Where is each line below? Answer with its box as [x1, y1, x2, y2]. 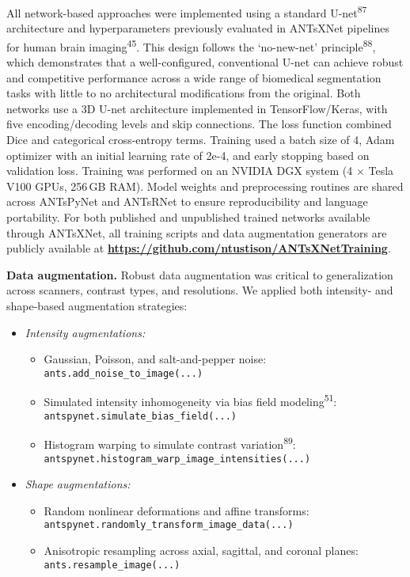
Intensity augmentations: [25, 324, 146, 340]
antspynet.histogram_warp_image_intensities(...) [44, 453, 311, 465]
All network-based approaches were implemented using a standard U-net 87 [6, 2, 367, 21]
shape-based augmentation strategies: [6, 298, 188, 313]
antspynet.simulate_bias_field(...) [44, 410, 237, 422]
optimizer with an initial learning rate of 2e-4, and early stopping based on [6, 146, 370, 163]
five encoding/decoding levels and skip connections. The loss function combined [6, 116, 392, 132]
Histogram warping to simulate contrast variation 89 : [44, 434, 296, 452]
